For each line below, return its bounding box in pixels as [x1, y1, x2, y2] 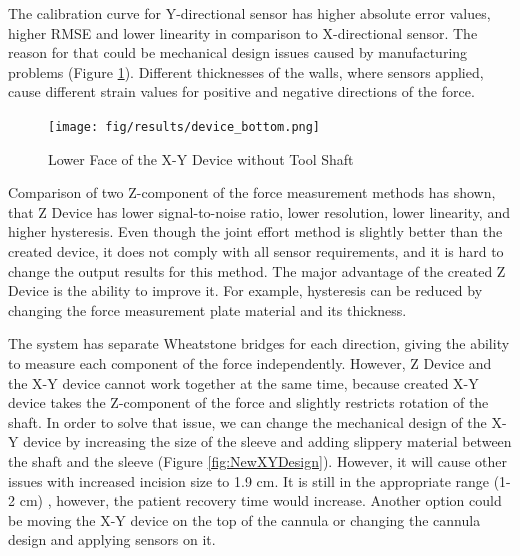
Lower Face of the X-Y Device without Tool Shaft [48, 148, 354, 169]
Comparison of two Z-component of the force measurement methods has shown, [8, 182, 496, 203]
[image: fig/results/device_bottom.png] [48, 119, 321, 134]
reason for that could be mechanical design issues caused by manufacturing [8, 42, 468, 63]
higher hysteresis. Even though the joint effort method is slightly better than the [8, 221, 503, 242]
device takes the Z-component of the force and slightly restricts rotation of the [8, 392, 489, 413]
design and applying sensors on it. [8, 529, 216, 550]
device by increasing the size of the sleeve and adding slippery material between [23, 431, 512, 452]
